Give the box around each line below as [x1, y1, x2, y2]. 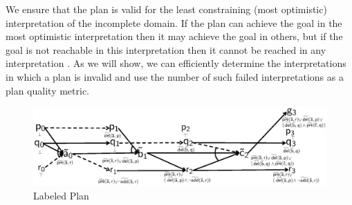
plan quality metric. [6, 83, 90, 97]
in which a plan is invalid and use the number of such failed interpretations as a [6, 69, 344, 84]
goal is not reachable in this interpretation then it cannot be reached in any [6, 42, 326, 57]
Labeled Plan [33, 188, 89, 203]
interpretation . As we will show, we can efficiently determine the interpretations [6, 56, 346, 70]
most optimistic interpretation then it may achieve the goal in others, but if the [6, 29, 343, 43]
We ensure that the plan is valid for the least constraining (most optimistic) [6, 2, 327, 16]
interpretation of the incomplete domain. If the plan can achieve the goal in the [6, 15, 342, 30]
